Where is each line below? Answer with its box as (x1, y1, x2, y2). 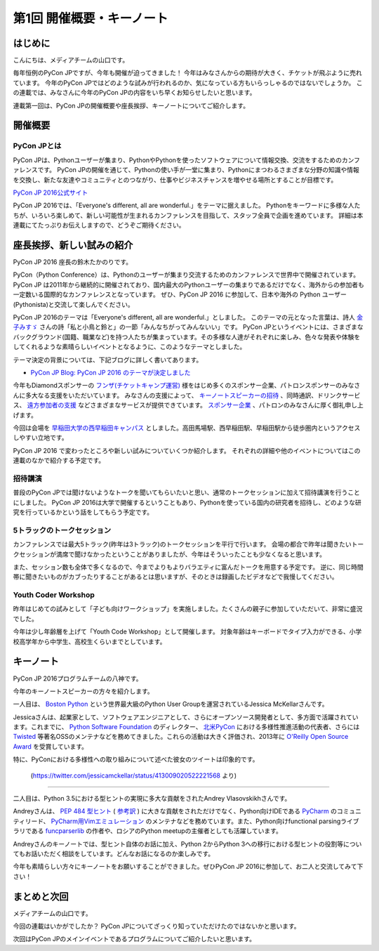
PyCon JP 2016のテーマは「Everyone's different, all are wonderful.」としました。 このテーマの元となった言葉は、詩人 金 (13, 313, 364, 321)
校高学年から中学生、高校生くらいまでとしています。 (13, 637, 166, 645)
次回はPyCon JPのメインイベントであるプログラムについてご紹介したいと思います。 (13, 935, 256, 943)
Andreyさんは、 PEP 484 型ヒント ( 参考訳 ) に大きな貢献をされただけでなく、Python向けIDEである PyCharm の (13, 807, 337, 815)
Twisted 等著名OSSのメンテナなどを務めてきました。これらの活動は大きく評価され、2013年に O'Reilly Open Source (13, 733, 349, 741)
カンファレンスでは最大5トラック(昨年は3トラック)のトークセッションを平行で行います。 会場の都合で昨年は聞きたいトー (13, 540, 364, 549)
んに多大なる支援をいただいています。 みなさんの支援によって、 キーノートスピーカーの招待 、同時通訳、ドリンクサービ (13, 391, 361, 400)
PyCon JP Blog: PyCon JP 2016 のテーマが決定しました (30, 368, 191, 376)
